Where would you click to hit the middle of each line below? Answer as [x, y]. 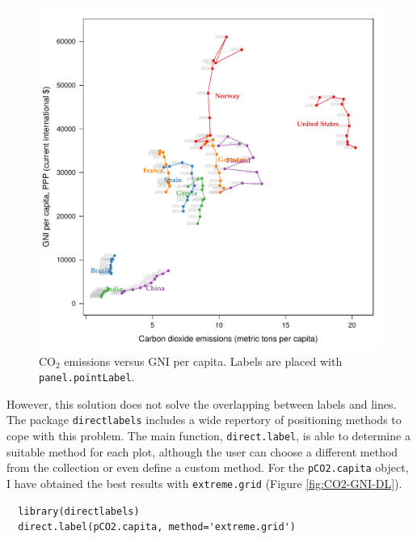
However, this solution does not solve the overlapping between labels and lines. [202, 403]
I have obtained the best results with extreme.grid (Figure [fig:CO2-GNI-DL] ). [204, 483]
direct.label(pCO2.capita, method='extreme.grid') [157, 527]
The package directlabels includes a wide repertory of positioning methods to [204, 420]
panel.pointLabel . [87, 377]
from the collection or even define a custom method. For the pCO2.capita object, [208, 467]
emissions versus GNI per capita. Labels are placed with [203, 361]
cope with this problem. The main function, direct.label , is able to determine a [208, 436]
